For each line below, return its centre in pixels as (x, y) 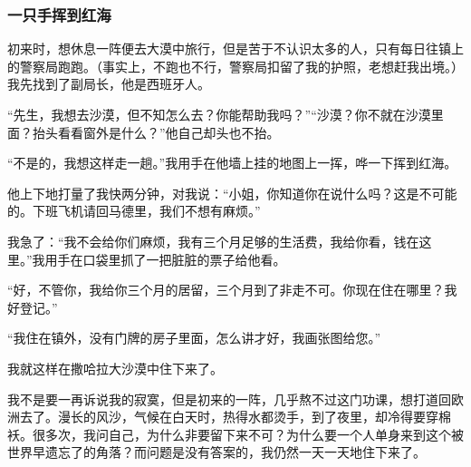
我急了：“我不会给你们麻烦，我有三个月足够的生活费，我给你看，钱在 (213, 241)
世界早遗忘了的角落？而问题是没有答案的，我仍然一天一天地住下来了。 (216, 452)
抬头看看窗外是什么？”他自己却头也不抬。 (156, 132)
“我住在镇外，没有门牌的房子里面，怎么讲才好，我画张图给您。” (194, 338)
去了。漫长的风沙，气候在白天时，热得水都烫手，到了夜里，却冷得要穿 (229, 417)
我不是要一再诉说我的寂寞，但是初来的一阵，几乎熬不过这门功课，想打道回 (229, 399)
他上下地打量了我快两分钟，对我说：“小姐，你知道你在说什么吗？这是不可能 (232, 193)
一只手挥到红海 (59, 14)
